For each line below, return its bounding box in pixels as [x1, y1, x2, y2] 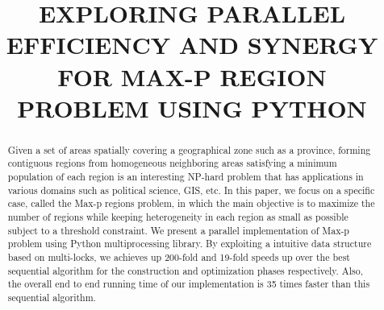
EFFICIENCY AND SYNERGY [6, 28, 378, 61]
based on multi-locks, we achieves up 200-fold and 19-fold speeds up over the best [7, 250, 350, 263]
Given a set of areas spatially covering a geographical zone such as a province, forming [7, 143, 371, 156]
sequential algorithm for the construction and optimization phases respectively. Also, [7, 263, 363, 277]
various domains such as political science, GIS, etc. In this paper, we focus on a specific [7, 183, 375, 196]
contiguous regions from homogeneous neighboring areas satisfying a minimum [7, 156, 337, 170]
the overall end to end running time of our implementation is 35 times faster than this [7, 277, 370, 291]
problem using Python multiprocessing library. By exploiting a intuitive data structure [7, 237, 372, 250]
